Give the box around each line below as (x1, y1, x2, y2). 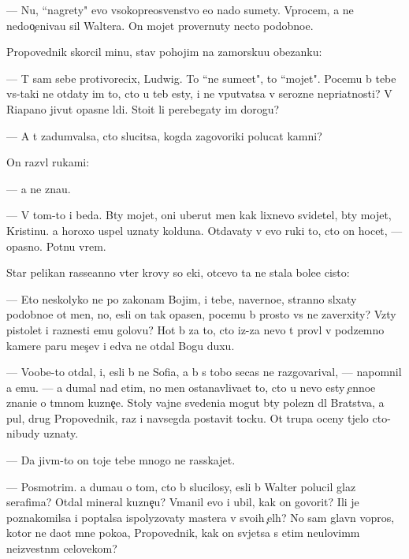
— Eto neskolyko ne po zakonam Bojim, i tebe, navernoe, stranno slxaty (6, 290, 357, 307)
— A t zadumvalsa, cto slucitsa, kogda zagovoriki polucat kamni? (6, 127, 322, 143)
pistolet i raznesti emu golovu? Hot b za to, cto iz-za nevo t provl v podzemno (6, 321, 385, 337)
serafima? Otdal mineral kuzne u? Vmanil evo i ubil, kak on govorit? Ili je (6, 494, 359, 510)
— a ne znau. (6, 180, 71, 196)
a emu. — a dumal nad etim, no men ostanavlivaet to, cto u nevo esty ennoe (6, 378, 376, 395)
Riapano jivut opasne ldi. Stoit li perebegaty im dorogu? (6, 100, 280, 117)
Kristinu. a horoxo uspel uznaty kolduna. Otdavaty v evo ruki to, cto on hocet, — (6, 222, 403, 238)
